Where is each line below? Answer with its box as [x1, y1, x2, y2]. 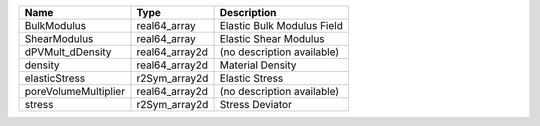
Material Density [219, 58, 297, 72]
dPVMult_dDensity [24, 45, 112, 59]
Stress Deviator [219, 98, 292, 111]
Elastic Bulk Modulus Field [219, 19, 344, 32]
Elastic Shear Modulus [219, 32, 325, 45]
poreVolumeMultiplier [24, 85, 125, 98]
